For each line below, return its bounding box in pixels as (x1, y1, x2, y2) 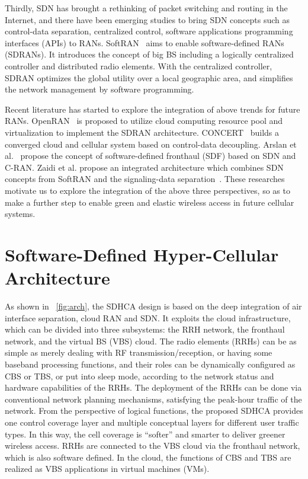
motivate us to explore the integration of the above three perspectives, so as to (5, 184, 290, 196)
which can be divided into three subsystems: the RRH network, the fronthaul (5, 323, 285, 336)
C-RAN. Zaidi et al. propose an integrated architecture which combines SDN (5, 161, 284, 173)
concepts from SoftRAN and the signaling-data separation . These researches (5, 173, 285, 185)
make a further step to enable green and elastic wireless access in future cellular (5, 196, 294, 208)
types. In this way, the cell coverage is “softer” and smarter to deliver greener (5, 427, 285, 440)
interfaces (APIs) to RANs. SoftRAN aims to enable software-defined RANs (5, 36, 284, 49)
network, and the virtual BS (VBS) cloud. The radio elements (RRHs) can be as (5, 334, 297, 347)
